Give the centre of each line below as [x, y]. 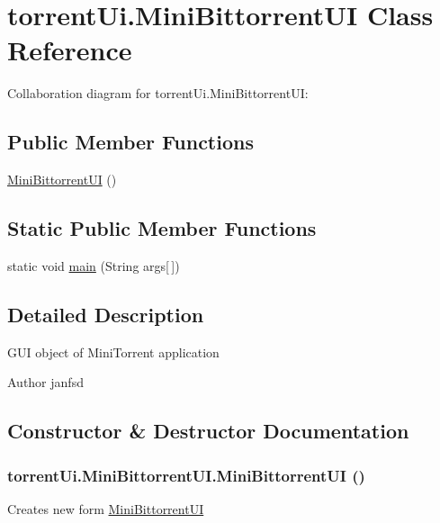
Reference [70, 50]
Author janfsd [45, 382]
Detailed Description [106, 314]
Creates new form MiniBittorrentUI [106, 508]
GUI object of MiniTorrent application [113, 352]
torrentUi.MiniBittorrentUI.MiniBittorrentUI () [186, 475]
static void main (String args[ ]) [94, 265]
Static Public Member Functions [162, 228]
